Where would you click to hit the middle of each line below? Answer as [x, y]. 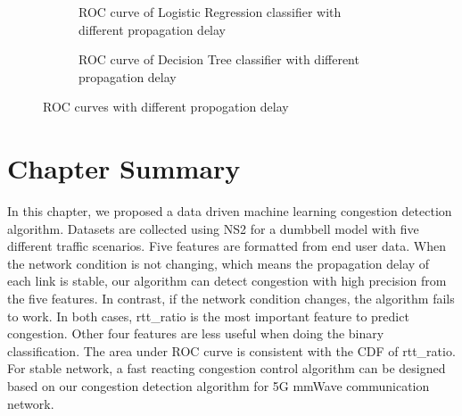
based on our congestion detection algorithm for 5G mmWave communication [219, 386]
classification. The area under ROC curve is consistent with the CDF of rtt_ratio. [231, 350]
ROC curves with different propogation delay [166, 107]
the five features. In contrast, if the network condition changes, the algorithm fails [231, 299]
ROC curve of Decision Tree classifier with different [219, 59]
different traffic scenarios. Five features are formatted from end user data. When [227, 246]
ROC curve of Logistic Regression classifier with [210, 12]
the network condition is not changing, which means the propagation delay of [219, 263]
